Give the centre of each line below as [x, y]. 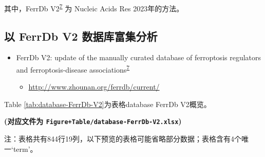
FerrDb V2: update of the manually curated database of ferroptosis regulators [139, 57]
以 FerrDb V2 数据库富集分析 [81, 36]
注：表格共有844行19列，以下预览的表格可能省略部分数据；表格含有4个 [123, 139]
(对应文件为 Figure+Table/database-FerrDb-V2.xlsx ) [93, 121]
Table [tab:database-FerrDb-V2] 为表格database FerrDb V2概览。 [108, 104]
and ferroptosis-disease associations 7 [73, 69]
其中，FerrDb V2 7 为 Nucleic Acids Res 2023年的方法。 [94, 7]
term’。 [25, 149]
